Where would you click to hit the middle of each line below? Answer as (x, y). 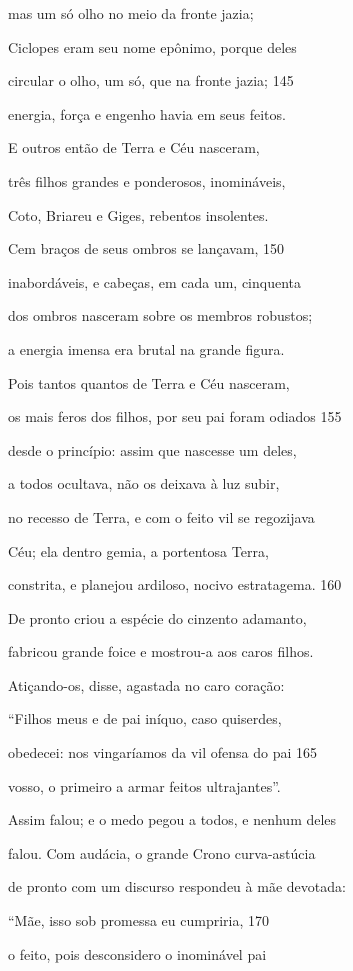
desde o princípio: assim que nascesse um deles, (152, 449)
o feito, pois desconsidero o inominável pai (137, 953)
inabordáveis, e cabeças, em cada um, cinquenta (155, 281)
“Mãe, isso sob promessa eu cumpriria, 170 (139, 920)
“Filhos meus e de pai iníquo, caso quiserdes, (145, 718)
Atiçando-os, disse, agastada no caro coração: (146, 684)
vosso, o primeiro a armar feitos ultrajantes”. (144, 785)
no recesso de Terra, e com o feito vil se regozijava (161, 516)
